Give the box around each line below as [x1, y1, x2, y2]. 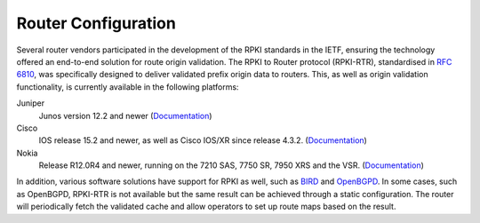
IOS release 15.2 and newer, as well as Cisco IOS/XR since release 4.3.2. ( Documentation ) [38, 135, 368, 146]
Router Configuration [16, 13, 177, 33]
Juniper [16, 98, 44, 108]
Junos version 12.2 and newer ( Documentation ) [38, 110, 212, 121]
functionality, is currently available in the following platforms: [16, 81, 239, 92]
